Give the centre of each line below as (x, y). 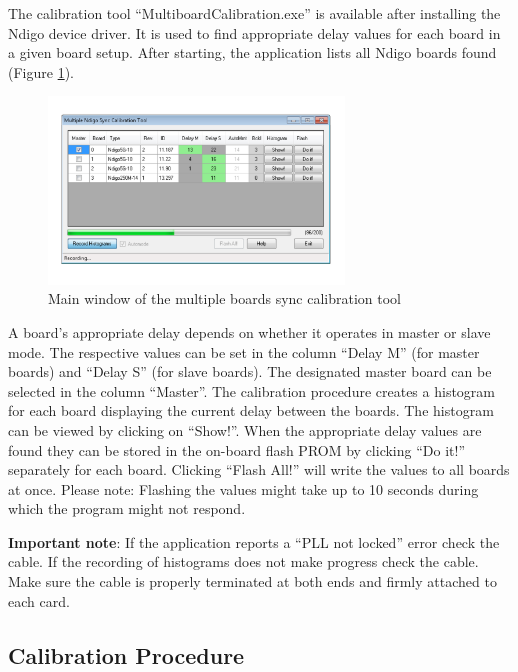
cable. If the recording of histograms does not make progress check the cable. (243, 561)
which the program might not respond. (127, 508)
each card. (39, 600)
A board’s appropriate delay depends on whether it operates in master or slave (249, 331)
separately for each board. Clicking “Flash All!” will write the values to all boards (259, 469)
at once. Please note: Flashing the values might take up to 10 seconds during (243, 488)
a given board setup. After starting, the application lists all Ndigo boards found (252, 52)
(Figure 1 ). (41, 71)
